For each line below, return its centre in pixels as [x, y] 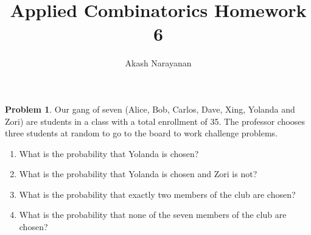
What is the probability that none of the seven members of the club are [153, 215]
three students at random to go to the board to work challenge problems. [142, 133]
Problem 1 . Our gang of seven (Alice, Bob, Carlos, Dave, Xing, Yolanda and [150, 109]
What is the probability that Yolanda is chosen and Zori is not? [138, 174]
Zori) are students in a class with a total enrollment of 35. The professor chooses [155, 121]
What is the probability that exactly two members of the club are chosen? [157, 194]
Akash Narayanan [158, 63]
